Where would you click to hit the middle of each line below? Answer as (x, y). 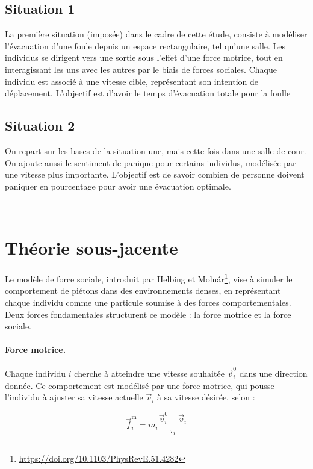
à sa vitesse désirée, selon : (206, 397)
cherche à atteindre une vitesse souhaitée (149, 374)
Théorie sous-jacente (91, 248)
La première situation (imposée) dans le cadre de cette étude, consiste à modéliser (156, 34)
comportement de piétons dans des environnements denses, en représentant (143, 290)
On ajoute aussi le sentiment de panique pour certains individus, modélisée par (150, 162)
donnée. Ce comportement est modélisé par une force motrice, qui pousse (140, 385)
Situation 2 (40, 126)
